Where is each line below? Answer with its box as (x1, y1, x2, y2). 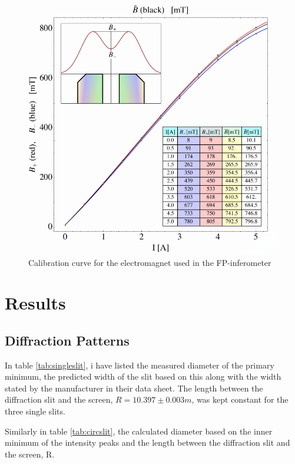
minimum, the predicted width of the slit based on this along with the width (5, 370, 281, 383)
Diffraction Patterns (5, 331, 130, 349)
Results (5, 291, 66, 315)
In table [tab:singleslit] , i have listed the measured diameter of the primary (5, 358, 274, 371)
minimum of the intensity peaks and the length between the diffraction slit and (5, 436, 290, 449)
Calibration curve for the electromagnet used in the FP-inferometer (28, 256, 271, 268)
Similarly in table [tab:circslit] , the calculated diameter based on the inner (5, 424, 273, 437)
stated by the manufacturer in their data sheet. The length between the (5, 381, 263, 394)
